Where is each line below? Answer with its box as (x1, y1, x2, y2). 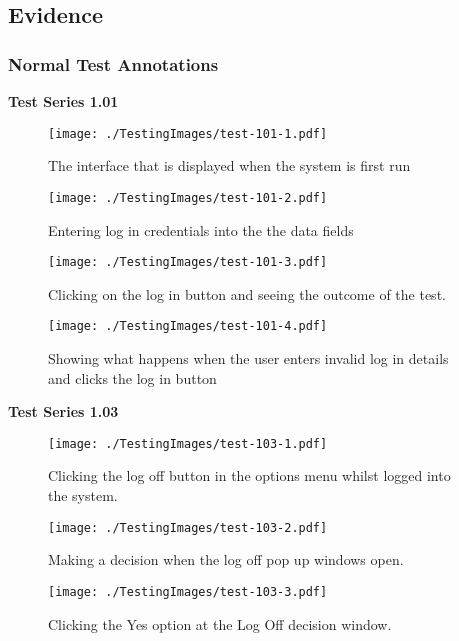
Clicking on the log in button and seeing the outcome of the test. (48, 283, 446, 304)
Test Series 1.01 (8, 91, 119, 111)
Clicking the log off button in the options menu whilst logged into (48, 465, 451, 486)
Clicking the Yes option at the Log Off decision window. (48, 613, 392, 634)
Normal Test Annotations (8, 51, 219, 76)
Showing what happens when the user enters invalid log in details (48, 348, 449, 368)
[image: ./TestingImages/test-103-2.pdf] (48, 520, 328, 535)
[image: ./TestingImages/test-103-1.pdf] (48, 436, 328, 451)
